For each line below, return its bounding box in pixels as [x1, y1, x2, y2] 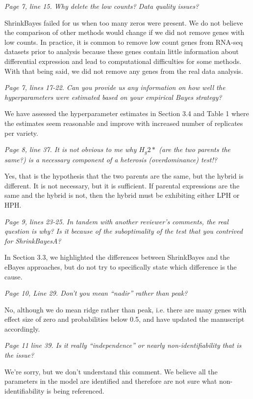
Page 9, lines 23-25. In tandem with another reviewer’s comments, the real [4, 216, 228, 226]
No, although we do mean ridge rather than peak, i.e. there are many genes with [4, 304, 247, 314]
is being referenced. [46, 385, 104, 396]
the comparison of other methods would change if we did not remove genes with [4, 27, 245, 37]
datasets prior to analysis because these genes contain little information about [4, 46, 239, 57]
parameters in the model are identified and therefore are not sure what [4, 376, 217, 386]
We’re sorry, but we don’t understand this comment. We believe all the [4, 366, 218, 376]
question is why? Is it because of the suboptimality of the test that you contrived [4, 226, 243, 236]
